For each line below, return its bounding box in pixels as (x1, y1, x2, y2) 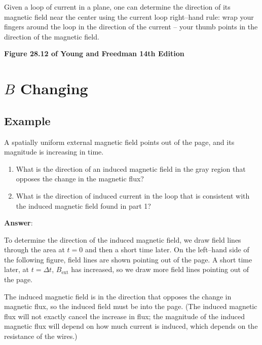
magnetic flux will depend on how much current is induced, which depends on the (4, 321, 258, 331)
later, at (4, 264, 29, 275)
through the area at (4, 244, 65, 255)
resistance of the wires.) (4, 331, 78, 341)
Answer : (4, 217, 33, 228)
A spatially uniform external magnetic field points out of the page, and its (4, 136, 235, 147)
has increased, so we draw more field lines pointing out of (71, 264, 249, 275)
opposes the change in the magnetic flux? (16, 173, 144, 184)
